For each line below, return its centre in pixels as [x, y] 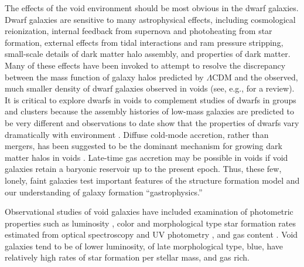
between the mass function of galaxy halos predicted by [104, 77]
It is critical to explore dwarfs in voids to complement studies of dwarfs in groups [151, 99]
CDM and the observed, [255, 77]
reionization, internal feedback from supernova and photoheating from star [139, 31]
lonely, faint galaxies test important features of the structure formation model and [152, 180]
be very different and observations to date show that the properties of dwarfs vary [152, 122]
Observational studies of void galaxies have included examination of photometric [149, 212]
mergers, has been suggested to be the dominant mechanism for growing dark [144, 146]
